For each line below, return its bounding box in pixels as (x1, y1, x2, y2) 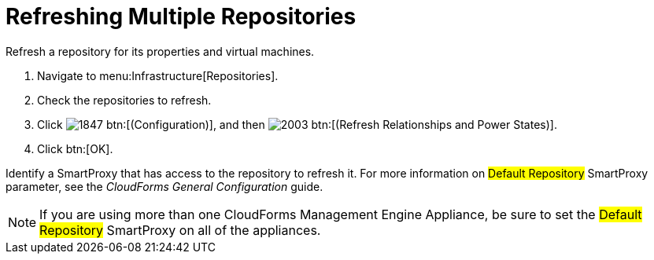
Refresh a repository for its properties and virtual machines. (6, 44, 315, 58)
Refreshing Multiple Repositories (6, 3, 357, 30)
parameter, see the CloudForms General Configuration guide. (6, 179, 323, 193)
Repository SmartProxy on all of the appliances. (39, 222, 321, 238)
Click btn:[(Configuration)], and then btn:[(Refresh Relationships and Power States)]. (37, 117, 557, 131)
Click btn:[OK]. (37, 141, 113, 156)
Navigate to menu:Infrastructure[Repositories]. (37, 68, 279, 82)
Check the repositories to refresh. (37, 93, 212, 107)
